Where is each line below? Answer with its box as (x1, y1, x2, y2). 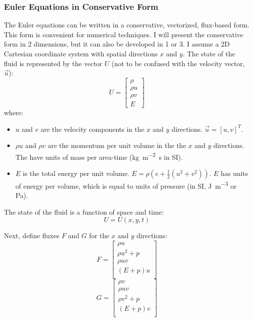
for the (89, 230, 109, 241)
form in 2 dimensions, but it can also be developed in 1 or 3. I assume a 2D (4, 39, 230, 49)
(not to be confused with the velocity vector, (111, 58, 245, 68)
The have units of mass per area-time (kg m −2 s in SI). (15, 150, 183, 162)
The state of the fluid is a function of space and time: (4, 206, 164, 217)
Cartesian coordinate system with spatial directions (4, 49, 158, 58)
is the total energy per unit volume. (22, 168, 129, 178)
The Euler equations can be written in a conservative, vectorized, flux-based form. (4, 20, 250, 30)
